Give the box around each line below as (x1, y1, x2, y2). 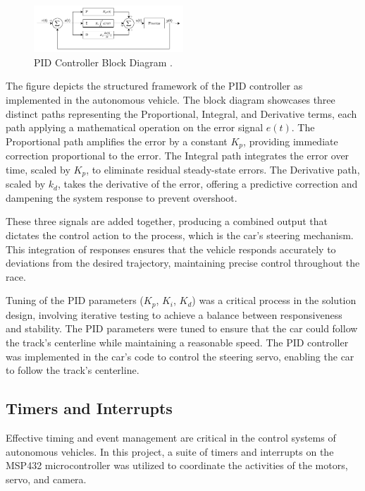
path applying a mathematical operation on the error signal (6, 120, 264, 135)
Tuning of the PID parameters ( (6, 293, 144, 308)
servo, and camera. (6, 471, 87, 486)
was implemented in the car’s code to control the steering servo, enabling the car (6, 348, 354, 363)
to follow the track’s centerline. (6, 363, 140, 377)
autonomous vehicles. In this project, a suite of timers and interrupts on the (6, 444, 334, 459)
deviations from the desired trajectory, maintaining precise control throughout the (6, 255, 360, 270)
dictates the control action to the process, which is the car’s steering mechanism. (6, 228, 354, 243)
